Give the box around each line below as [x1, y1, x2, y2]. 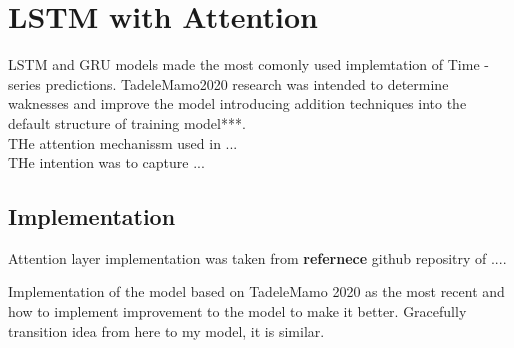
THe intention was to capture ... [8, 152, 205, 173]
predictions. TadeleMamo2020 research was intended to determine [45, 73, 449, 94]
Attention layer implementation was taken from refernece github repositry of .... [8, 247, 507, 268]
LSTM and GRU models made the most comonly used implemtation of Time [8, 54, 480, 75]
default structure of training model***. [8, 112, 246, 133]
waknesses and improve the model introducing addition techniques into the [8, 93, 467, 114]
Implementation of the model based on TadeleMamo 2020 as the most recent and [8, 281, 505, 302]
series [8, 73, 41, 94]
